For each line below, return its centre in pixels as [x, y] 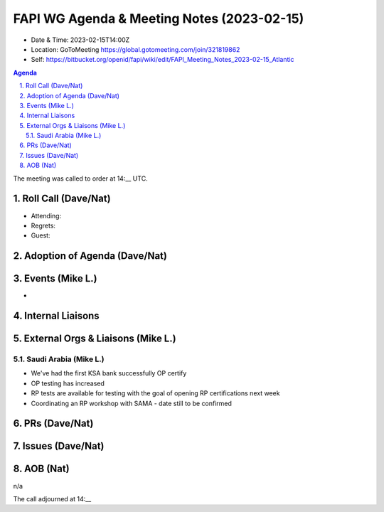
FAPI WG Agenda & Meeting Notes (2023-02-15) [159, 18]
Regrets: [43, 225]
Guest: [41, 235]
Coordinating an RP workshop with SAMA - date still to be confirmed [132, 403]
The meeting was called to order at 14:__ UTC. [81, 178]
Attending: [46, 215]
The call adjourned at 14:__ [52, 498]
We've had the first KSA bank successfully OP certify [109, 373]
